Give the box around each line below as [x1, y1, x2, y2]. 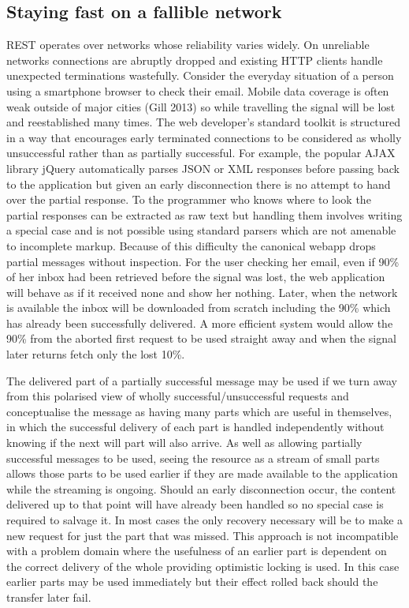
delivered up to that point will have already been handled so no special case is [6, 496, 384, 512]
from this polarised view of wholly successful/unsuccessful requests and [6, 388, 349, 404]
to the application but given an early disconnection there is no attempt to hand [6, 175, 391, 192]
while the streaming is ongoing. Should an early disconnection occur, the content [6, 480, 396, 497]
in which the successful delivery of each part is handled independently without [6, 418, 385, 435]
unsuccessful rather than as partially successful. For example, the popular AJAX [6, 144, 396, 161]
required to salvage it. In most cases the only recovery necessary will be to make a [6, 512, 403, 528]
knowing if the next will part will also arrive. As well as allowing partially [6, 434, 363, 451]
